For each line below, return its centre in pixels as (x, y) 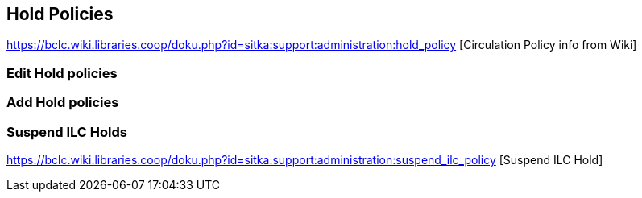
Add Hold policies (63, 103)
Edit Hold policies (62, 73)
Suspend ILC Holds (67, 132)
